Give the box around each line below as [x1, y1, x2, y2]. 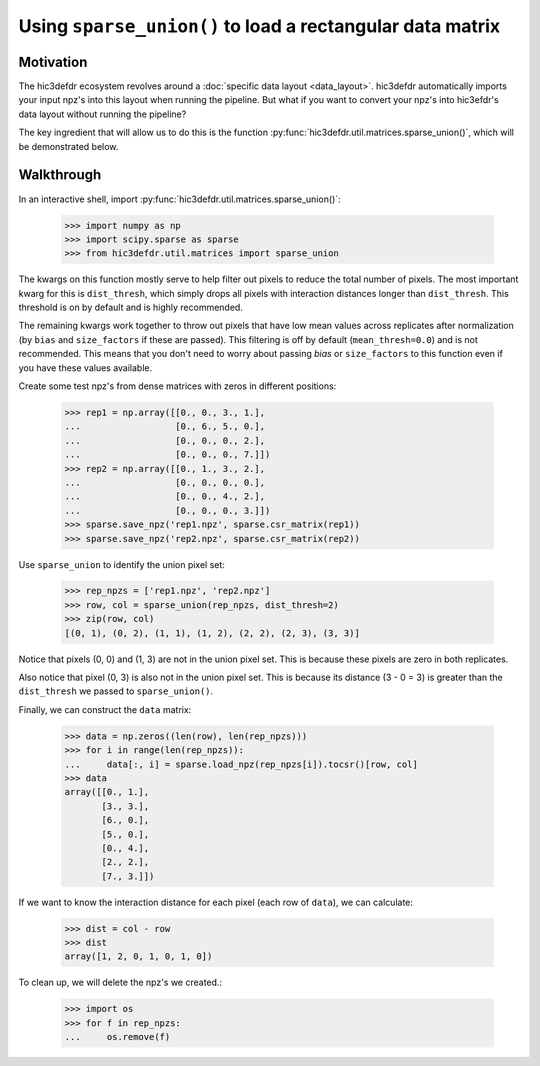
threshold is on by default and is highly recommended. [18, 301, 244, 314]
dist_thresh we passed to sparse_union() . [18, 685, 214, 697]
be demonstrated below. [18, 140, 119, 152]
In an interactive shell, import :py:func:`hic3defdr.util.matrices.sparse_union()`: [18, 193, 341, 205]
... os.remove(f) [64, 1031, 171, 1043]
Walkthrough [18, 166, 102, 184]
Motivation [18, 53, 88, 70]
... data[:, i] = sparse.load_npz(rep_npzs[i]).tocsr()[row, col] [64, 758, 419, 770]
